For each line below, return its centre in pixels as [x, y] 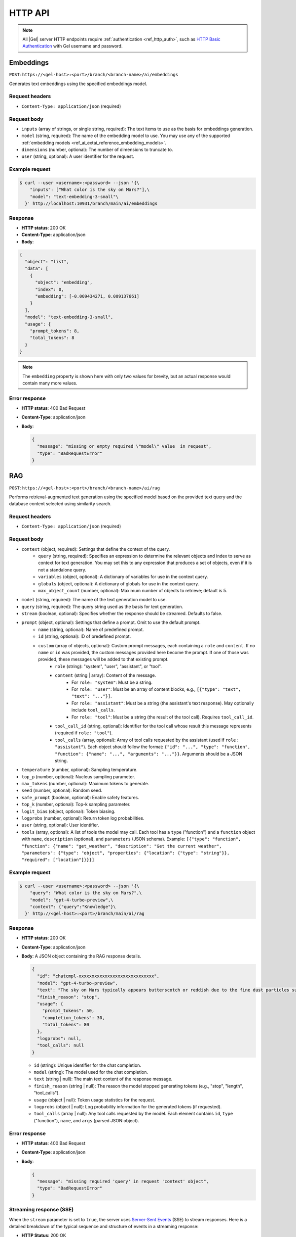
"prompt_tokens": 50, [68, 1011]
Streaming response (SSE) [41, 1210]
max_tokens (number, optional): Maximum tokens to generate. [85, 784]
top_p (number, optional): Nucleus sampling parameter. [78, 776]
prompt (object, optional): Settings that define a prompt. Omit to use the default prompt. [111, 622]
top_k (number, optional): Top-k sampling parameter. [76, 805]
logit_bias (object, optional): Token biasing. [68, 811]
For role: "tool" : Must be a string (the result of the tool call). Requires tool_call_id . [163, 717]
